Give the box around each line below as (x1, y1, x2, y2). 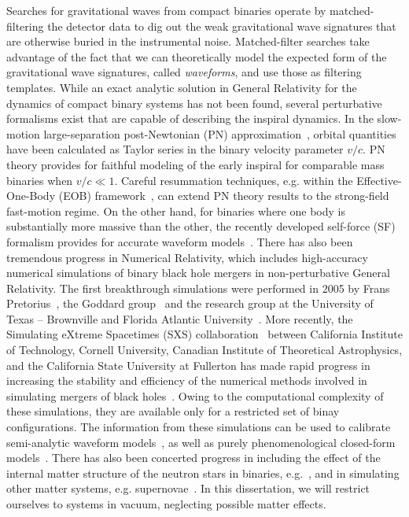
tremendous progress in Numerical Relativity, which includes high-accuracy (6, 249, 368, 265)
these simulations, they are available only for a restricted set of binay (6, 403, 340, 419)
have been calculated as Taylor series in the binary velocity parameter (6, 141, 344, 157)
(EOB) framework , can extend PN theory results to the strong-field (58, 187, 389, 204)
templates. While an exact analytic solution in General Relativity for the (6, 79, 357, 95)
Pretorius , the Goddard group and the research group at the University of (6, 295, 374, 312)
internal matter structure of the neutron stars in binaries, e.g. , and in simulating (6, 464, 400, 481)
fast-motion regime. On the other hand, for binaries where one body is (6, 202, 345, 219)
